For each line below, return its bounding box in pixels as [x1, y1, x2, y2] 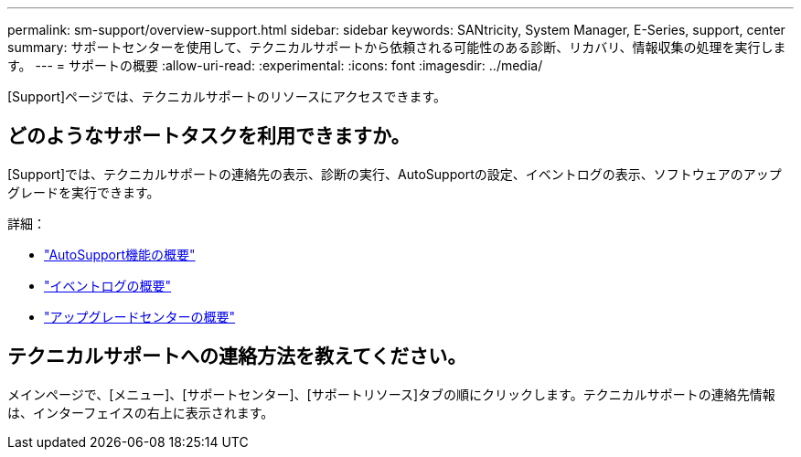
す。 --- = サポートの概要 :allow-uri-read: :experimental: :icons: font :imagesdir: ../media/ [7, 58, 543, 73]
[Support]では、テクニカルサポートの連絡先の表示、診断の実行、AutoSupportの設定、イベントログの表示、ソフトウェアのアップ [7, 165, 782, 182]
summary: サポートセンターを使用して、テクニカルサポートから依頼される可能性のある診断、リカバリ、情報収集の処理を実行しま [7, 39, 786, 55]
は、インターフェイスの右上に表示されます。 [7, 404, 274, 420]
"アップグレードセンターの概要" [44, 308, 236, 324]
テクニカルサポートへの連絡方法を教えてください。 [7, 345, 467, 368]
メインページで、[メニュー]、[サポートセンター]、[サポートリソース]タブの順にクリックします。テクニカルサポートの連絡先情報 [7, 386, 775, 402]
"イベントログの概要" [44, 277, 172, 293]
